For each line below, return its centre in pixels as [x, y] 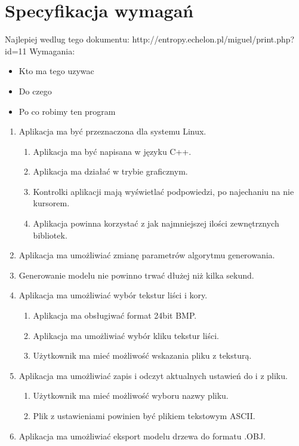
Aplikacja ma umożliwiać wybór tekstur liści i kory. [113, 295]
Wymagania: [52, 51]
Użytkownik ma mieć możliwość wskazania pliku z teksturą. [142, 355]
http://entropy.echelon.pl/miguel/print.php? [213, 39]
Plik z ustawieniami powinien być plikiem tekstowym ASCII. [144, 416]
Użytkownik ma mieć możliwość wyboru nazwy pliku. [131, 395]
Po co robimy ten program [67, 111]
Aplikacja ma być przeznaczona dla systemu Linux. [112, 131]
